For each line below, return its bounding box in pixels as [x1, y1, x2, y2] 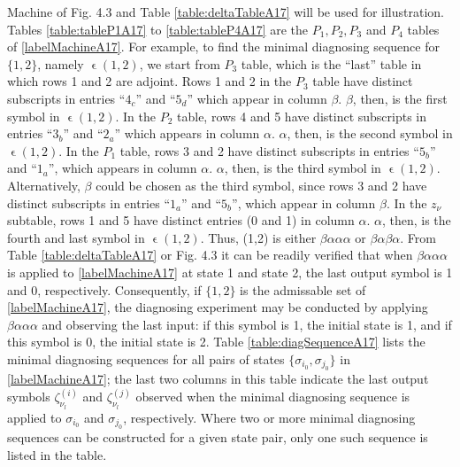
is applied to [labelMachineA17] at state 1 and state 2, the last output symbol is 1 [7, 262, 453, 281]
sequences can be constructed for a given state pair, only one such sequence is [7, 427, 428, 446]
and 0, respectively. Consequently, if [7, 280, 202, 299]
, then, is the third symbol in [224, 159, 381, 177]
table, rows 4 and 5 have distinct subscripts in [177, 106, 427, 125]
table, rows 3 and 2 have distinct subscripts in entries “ [119, 141, 419, 160]
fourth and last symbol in [7, 228, 145, 246]
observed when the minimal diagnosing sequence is [135, 387, 410, 406]
